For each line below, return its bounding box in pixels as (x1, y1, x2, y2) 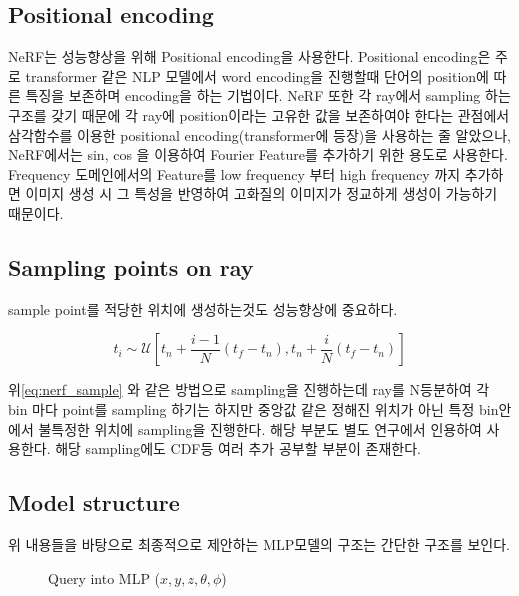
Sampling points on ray (8, 251, 254, 282)
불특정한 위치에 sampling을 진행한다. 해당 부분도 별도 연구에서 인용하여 (38, 418, 482, 439)
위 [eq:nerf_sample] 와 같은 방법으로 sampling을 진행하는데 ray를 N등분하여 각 (8, 379, 490, 400)
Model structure (8, 487, 180, 518)
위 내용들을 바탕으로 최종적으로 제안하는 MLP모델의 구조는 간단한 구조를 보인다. (8, 533, 511, 554)
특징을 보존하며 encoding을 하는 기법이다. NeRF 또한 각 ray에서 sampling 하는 (25, 85, 511, 106)
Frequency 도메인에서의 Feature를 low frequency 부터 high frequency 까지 (8, 163, 461, 184)
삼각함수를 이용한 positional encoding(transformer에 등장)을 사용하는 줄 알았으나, (8, 124, 511, 145)
